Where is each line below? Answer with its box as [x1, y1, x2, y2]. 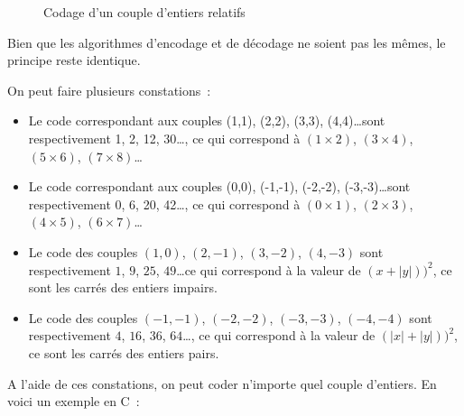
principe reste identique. [7, 51, 141, 69]
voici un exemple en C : [7, 392, 140, 411]
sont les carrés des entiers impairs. [28, 278, 218, 297]
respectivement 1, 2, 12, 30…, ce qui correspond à [28, 128, 301, 147]
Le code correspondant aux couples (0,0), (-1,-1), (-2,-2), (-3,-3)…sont [28, 177, 411, 196]
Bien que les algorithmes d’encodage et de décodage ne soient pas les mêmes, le [7, 32, 446, 51]
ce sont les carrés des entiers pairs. [28, 343, 219, 362]
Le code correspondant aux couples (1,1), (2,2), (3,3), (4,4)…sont [28, 111, 385, 130]
